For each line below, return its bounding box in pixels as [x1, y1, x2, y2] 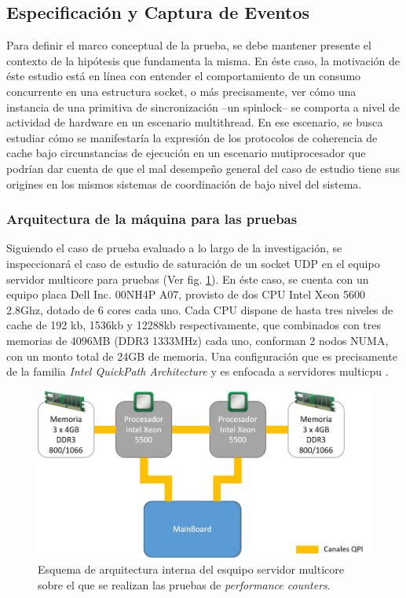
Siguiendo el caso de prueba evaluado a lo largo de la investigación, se [6, 240, 342, 256]
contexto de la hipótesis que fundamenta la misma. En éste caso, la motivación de [6, 52, 401, 68]
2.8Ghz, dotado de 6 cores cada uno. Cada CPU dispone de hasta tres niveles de [6, 301, 393, 317]
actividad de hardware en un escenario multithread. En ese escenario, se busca [6, 114, 383, 130]
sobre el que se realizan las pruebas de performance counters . [38, 577, 331, 593]
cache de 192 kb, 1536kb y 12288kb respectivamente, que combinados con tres [6, 317, 382, 333]
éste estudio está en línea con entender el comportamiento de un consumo [6, 68, 361, 84]
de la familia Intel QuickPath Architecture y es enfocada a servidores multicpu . [6, 363, 389, 380]
